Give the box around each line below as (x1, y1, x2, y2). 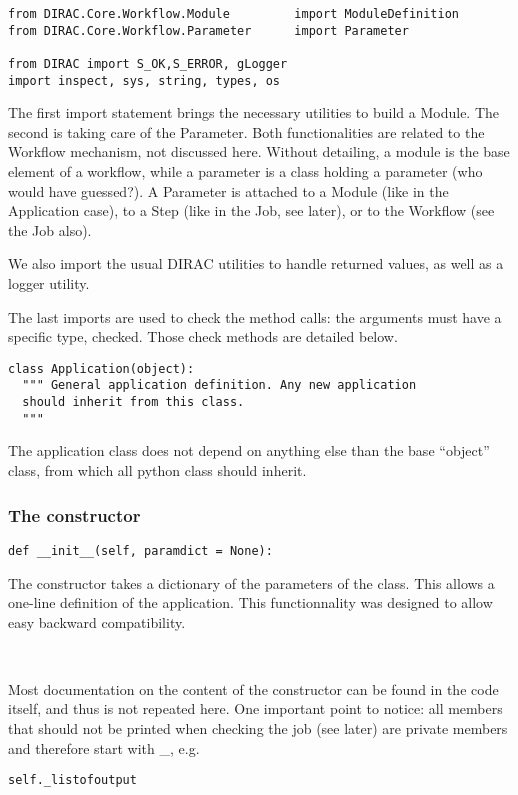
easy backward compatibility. (8, 611, 186, 632)
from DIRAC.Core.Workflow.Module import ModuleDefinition (8, 7, 460, 21)
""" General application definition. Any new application (22, 378, 417, 393)
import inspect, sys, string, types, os (8, 73, 281, 88)
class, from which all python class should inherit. (8, 460, 307, 481)
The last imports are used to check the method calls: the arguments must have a (8, 306, 502, 327)
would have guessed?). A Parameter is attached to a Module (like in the (8, 180, 449, 201)
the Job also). (8, 219, 92, 240)
